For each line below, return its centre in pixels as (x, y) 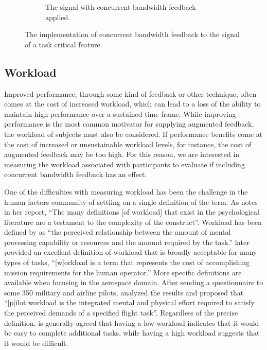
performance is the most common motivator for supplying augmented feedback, (129, 124)
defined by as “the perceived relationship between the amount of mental (118, 232)
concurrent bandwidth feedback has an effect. (76, 174)
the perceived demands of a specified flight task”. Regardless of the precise (121, 313)
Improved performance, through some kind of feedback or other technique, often (130, 93)
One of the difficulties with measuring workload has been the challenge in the (126, 191)
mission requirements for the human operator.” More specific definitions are (123, 272)
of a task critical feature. (64, 44)
